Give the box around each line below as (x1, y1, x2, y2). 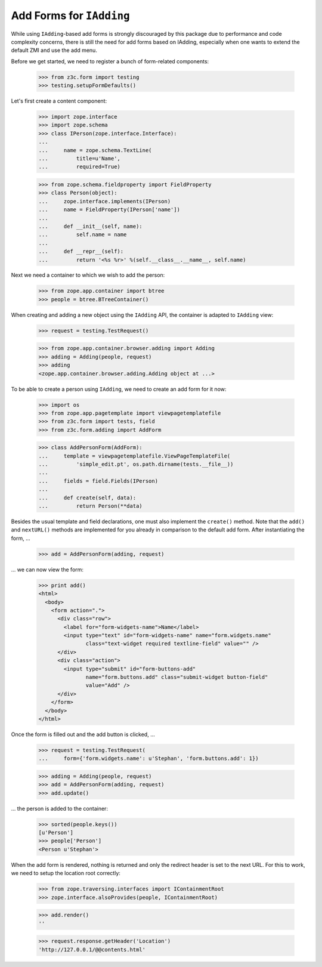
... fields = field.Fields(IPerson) (38, 477, 158, 484)
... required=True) (38, 163, 120, 170)
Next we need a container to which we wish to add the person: (11, 271, 165, 279)
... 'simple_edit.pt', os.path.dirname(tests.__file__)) (38, 461, 234, 468)
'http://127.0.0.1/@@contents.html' (38, 946, 146, 953)
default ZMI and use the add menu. (11, 47, 98, 54)
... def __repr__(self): (38, 248, 124, 255)
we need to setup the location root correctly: (11, 870, 120, 877)
